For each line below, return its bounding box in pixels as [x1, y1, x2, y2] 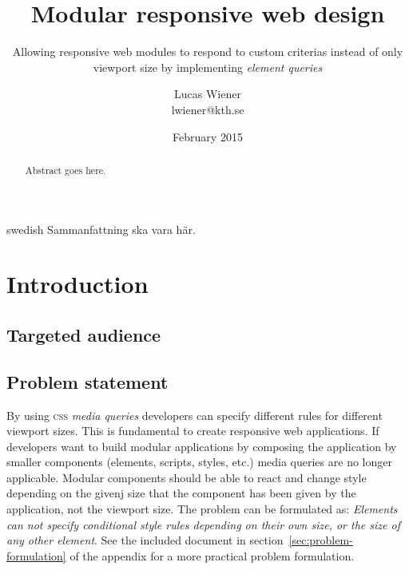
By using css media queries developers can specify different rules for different [6, 406, 383, 423]
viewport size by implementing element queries [93, 58, 323, 75]
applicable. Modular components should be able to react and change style [6, 469, 367, 485]
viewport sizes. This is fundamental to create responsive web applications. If [6, 422, 379, 439]
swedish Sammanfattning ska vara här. [6, 220, 196, 237]
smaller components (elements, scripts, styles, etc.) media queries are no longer [6, 453, 392, 470]
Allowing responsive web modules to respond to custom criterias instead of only [12, 43, 403, 60]
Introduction [6, 267, 149, 300]
